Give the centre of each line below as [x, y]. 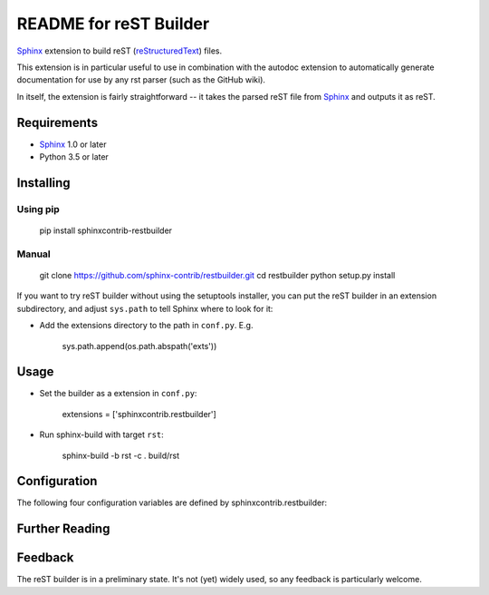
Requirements [58, 122]
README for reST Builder [113, 24]
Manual [34, 254]
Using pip [38, 209]
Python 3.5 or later [74, 157]
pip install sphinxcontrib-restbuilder [105, 230]
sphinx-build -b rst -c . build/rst [121, 455]
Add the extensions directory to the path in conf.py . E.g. [146, 326]
